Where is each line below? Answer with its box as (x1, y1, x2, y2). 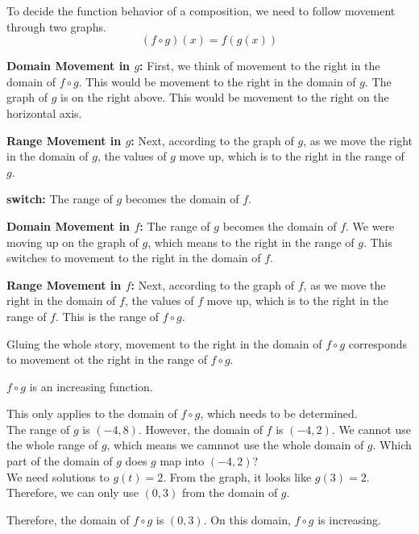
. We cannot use (331, 420, 411, 437)
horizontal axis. (6, 104, 82, 121)
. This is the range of (55, 307, 160, 324)
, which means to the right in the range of (147, 233, 355, 250)
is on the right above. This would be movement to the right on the (60, 89, 389, 106)
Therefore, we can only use (6, 484, 139, 501)
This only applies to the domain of (6, 405, 177, 422)
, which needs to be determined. (200, 405, 358, 422)
